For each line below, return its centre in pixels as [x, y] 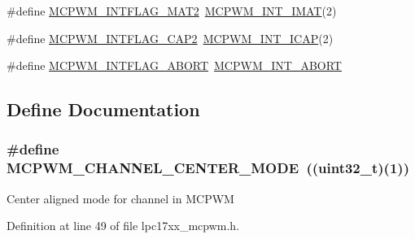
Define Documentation [103, 109]
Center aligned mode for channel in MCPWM [120, 198]
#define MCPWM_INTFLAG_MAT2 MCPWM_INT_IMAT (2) [172, 11]
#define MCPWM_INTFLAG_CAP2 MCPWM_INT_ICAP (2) [170, 38]
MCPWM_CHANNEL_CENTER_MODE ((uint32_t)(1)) [208, 168]
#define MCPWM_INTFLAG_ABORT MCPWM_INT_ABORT [174, 65]
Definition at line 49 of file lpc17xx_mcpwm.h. [123, 226]
